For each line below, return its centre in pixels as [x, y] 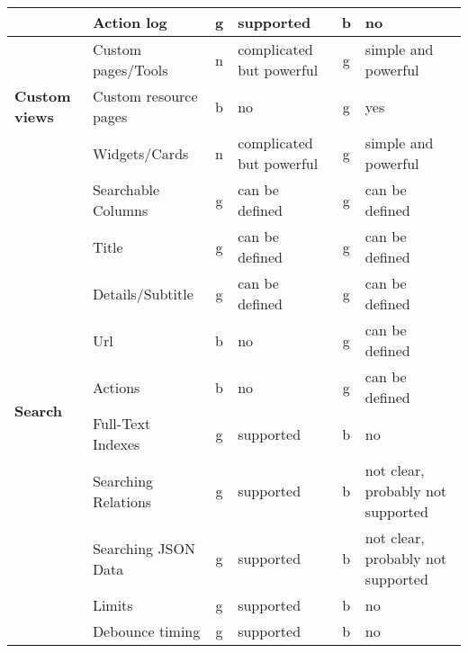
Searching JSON [144, 548]
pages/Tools [130, 70]
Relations [122, 501]
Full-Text [121, 423]
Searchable [126, 189]
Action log [130, 22]
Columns [120, 210]
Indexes [116, 444]
